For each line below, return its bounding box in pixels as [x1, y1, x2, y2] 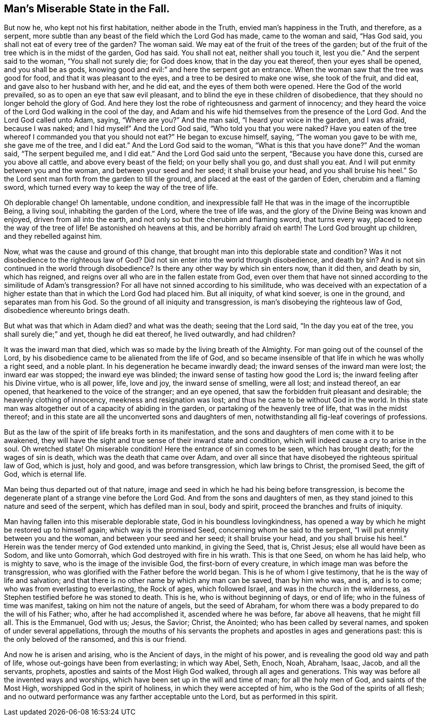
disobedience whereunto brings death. [4, 306, 130, 315]
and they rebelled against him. [4, 232, 102, 241]
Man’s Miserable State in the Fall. [4, 2, 170, 15]
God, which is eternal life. [4, 470, 86, 479]
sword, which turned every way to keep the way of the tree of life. [4, 183, 218, 192]
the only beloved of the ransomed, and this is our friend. [4, 635, 187, 644]
